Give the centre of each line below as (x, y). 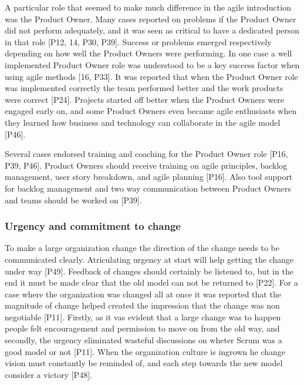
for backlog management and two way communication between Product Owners (148, 188)
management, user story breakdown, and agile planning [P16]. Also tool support (149, 177)
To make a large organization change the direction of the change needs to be (142, 248)
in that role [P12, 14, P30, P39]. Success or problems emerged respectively (138, 41)
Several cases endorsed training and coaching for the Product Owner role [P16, (146, 154)
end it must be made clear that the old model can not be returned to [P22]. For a (151, 282)
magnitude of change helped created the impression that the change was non (142, 305)
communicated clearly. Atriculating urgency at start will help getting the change (149, 259)
